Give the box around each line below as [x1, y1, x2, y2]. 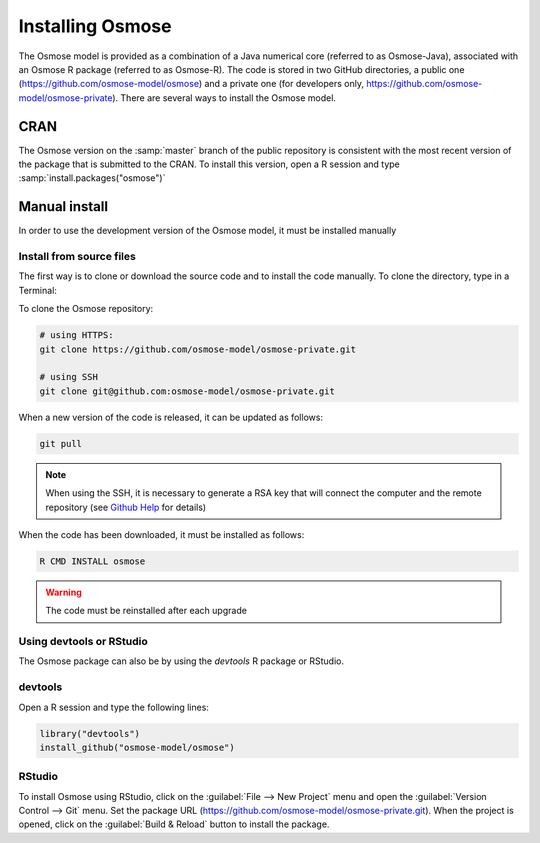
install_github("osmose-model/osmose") [39, 741, 235, 753]
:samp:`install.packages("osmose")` [18, 172, 166, 184]
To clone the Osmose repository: [18, 303, 154, 315]
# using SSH [39, 371, 99, 383]
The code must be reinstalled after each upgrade [45, 605, 247, 617]
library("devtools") [39, 728, 140, 739]
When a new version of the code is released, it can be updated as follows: [18, 411, 324, 423]
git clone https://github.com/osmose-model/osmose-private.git [39, 343, 357, 355]
